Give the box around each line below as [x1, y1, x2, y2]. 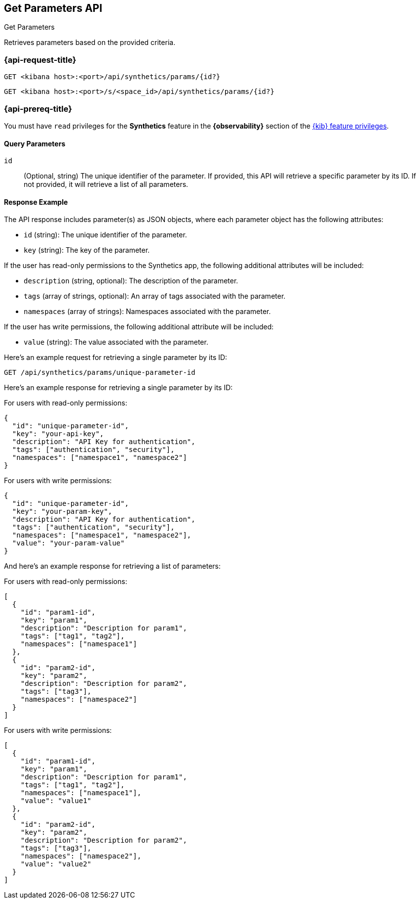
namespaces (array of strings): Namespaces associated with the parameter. [24, 307, 271, 316]
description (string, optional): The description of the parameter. [24, 276, 238, 285]
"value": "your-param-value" [12, 539, 125, 547]
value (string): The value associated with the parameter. [24, 338, 208, 347]
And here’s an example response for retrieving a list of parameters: [4, 562, 221, 571]
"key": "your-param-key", [12, 507, 113, 516]
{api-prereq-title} [4, 103, 72, 114]
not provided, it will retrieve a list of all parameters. [24, 180, 189, 189]
